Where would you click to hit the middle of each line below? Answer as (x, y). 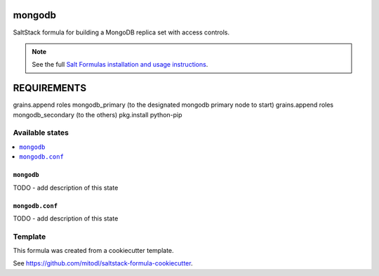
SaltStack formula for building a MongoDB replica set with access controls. (121, 32)
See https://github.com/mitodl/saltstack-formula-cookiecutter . (103, 263)
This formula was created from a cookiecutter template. (94, 251)
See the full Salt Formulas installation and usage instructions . (120, 65)
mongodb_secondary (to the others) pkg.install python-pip (98, 114)
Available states (41, 133)
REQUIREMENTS (50, 88)
